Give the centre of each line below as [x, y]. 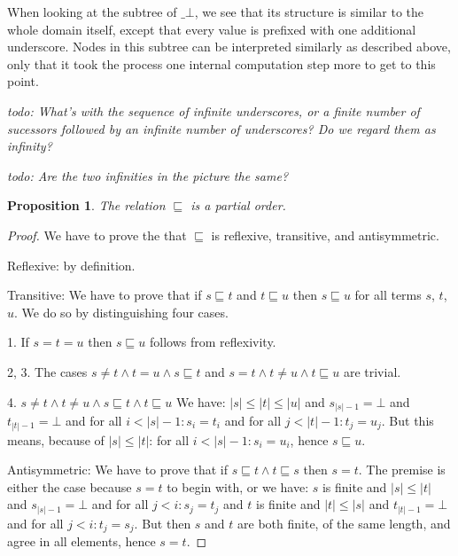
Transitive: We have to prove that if [105, 295]
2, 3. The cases [47, 371]
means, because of [56, 439]
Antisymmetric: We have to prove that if [118, 470]
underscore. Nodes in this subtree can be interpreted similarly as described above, [229, 47]
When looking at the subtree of [92, 12]
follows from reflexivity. [213, 342]
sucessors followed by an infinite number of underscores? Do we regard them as [221, 128]
